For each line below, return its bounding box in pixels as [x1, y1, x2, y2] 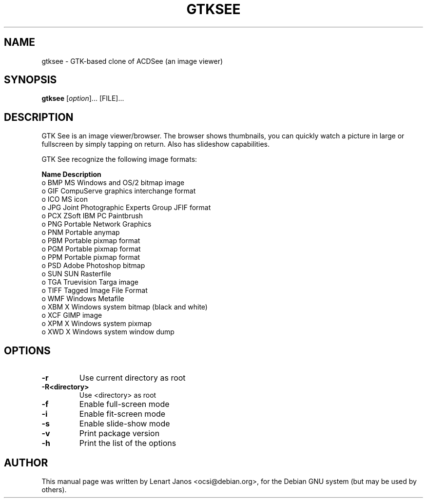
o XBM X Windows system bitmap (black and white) [41, 303, 208, 311]
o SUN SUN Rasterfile [41, 270, 111, 278]
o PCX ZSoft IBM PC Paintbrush [41, 212, 143, 220]
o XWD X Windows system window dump [41, 328, 175, 336]
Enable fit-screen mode [79, 409, 166, 419]
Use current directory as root [79, 373, 186, 383]
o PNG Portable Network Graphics [41, 220, 152, 229]
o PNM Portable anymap [41, 228, 120, 237]
